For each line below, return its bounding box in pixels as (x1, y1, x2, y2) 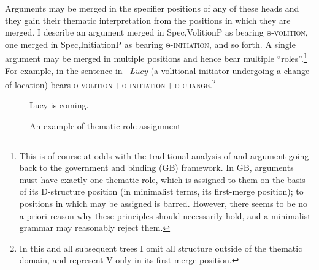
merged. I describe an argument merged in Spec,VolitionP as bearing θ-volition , (5, 26, 308, 39)
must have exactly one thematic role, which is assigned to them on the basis (19, 173, 306, 186)
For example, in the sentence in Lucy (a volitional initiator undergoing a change (5, 64, 310, 77)
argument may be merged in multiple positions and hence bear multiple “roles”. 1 (5, 50, 307, 65)
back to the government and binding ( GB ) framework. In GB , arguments (19, 161, 294, 174)
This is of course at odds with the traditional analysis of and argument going (19, 149, 309, 162)
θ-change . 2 (175, 77, 216, 91)
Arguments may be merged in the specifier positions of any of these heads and (5, 2, 299, 14)
